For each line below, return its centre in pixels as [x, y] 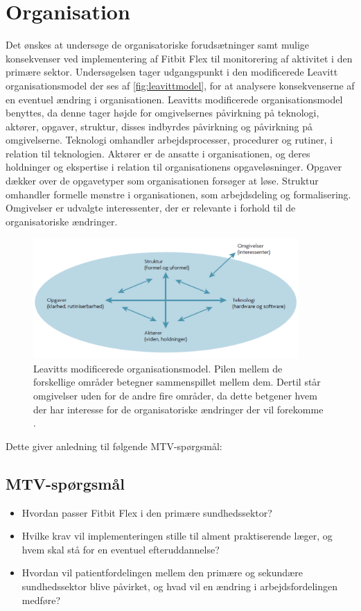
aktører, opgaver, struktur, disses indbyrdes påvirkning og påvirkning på [159, 126]
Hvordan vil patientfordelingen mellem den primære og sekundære [162, 573]
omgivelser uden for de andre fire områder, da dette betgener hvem [175, 395]
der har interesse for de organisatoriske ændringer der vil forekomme [178, 409]
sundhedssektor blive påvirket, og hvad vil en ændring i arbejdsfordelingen [179, 586]
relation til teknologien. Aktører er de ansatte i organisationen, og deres [158, 153]
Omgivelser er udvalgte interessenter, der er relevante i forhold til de [151, 208]
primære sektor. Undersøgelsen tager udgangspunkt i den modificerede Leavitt [172, 72]
